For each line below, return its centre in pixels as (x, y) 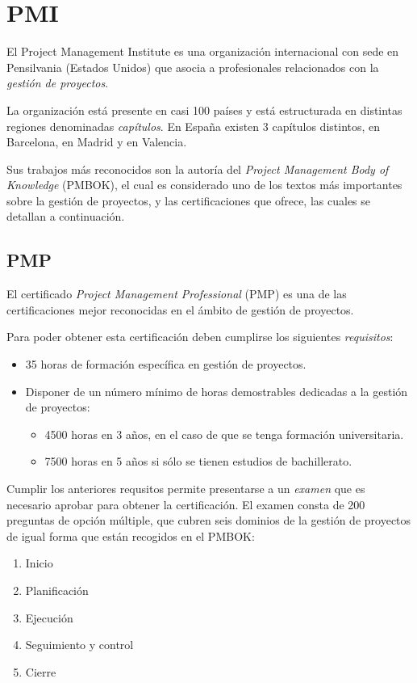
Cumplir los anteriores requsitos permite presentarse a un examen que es (186, 489)
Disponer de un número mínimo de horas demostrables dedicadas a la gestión (217, 391)
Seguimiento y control (79, 645)
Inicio (39, 563)
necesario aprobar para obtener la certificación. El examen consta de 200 (186, 504)
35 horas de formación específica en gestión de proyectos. (166, 364)
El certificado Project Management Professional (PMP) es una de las (177, 294)
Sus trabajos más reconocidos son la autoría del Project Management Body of (198, 169)
